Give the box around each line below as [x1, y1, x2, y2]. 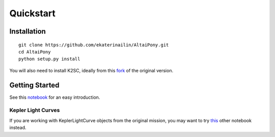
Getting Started [9, 80, 60, 89]
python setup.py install [18, 56, 80, 62]
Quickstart [9, 8, 56, 19]
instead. [9, 125, 26, 131]
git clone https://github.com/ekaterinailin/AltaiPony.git [18, 42, 169, 48]
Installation [9, 27, 46, 36]
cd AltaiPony [18, 49, 51, 54]
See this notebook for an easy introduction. [9, 94, 100, 100]
